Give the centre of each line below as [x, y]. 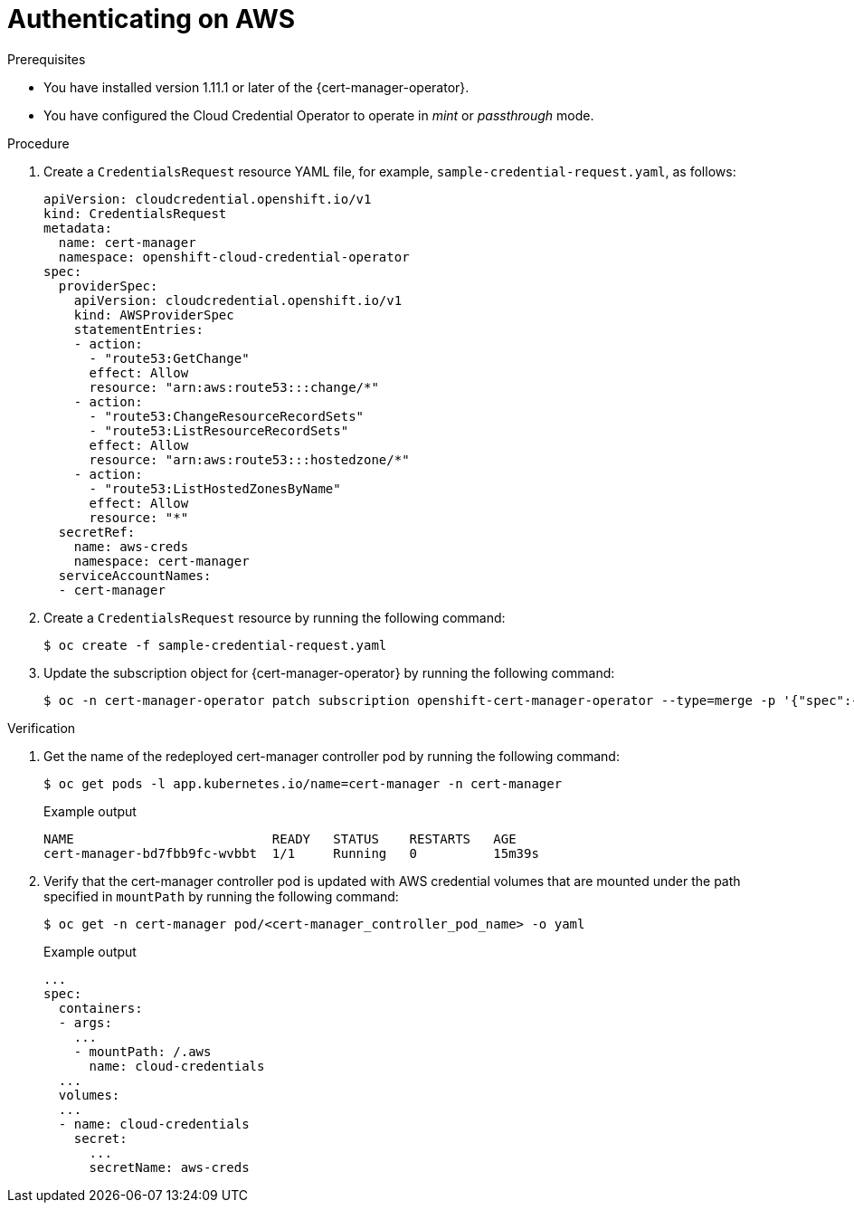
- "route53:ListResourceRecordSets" [219, 430]
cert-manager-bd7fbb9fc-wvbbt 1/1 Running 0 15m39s [291, 853]
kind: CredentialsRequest [135, 213]
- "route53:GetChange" [169, 358]
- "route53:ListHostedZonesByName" [215, 488]
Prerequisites [47, 59]
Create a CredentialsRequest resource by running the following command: [275, 617]
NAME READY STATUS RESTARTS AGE [280, 838]
